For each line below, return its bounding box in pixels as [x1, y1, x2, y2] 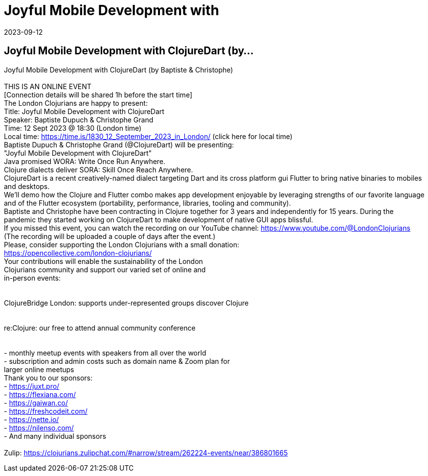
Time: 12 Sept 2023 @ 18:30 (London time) [4, 123, 142, 132]
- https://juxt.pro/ [4, 381, 60, 390]
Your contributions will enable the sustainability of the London [4, 257, 203, 265]
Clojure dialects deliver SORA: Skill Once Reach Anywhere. [4, 165, 193, 174]
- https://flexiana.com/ [4, 390, 76, 399]
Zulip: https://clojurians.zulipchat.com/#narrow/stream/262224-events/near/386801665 [4, 448, 288, 457]
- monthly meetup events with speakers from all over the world [4, 348, 206, 357]
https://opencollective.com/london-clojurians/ [4, 248, 152, 257]
